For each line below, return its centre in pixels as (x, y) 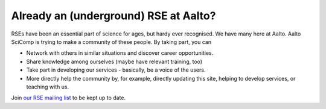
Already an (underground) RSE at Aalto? (113, 16)
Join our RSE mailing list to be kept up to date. (69, 98)
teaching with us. (48, 87)
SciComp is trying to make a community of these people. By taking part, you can (111, 42)
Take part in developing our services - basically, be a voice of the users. (116, 70)
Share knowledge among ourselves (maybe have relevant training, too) (114, 61)
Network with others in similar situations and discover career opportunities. (120, 53)
